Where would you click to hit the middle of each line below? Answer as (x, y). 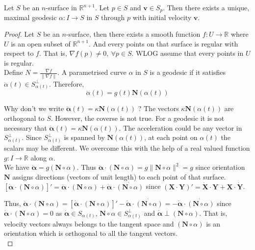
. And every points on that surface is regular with (164, 43)
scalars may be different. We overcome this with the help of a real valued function (127, 148)
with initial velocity (162, 17)
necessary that (25, 127)
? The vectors (158, 108)
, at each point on (171, 137)
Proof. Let (19, 34)
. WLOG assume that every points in (188, 53)
